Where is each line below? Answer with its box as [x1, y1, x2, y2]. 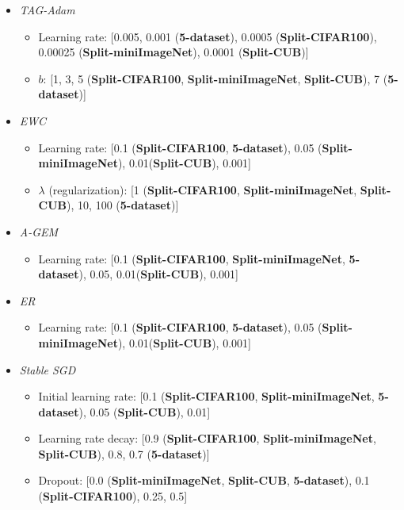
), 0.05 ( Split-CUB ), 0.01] [78, 403, 211, 420]
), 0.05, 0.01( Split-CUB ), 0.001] [78, 266, 238, 282]
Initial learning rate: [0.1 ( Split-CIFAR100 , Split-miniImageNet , [38, 388, 375, 405]
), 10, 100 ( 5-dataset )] [67, 197, 179, 213]
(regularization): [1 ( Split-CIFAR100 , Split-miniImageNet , [48, 181, 357, 197]
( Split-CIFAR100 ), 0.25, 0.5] [38, 488, 188, 504]
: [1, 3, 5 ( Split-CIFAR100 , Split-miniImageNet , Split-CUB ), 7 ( [43, 70, 388, 86]
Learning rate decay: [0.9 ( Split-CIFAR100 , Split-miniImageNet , [38, 430, 376, 447]
